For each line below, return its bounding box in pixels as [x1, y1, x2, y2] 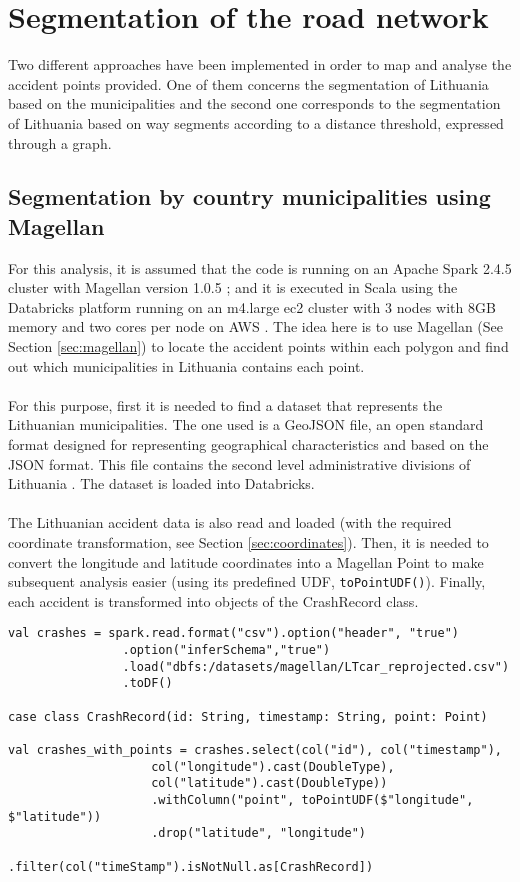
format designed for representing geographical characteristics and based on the [8, 434, 489, 455]
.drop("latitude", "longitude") [151, 826, 366, 841]
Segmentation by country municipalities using [8, 181, 491, 212]
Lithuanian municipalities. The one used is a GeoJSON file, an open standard [8, 414, 484, 435]
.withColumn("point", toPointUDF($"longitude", [151, 793, 474, 807]
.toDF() [122, 676, 173, 691]
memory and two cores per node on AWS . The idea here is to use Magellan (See [8, 316, 504, 337]
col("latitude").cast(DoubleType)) [151, 776, 388, 791]
